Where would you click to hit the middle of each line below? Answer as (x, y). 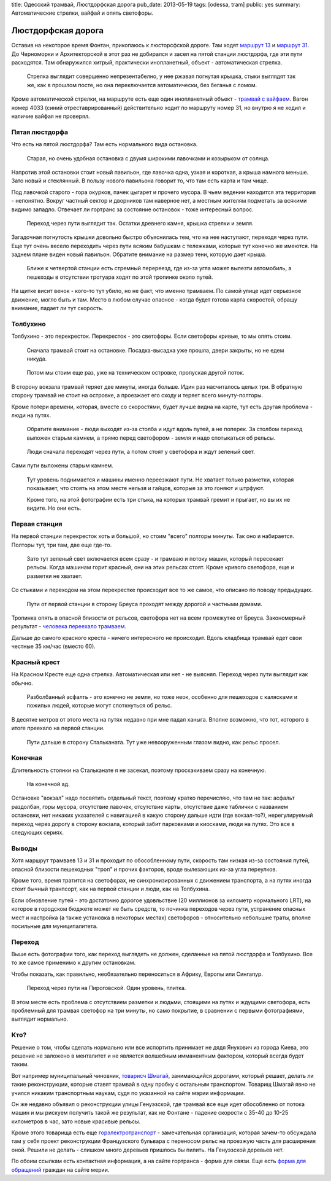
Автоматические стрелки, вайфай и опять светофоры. (82, 13)
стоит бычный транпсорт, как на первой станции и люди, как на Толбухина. (111, 889)
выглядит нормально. (40, 1019)
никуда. (37, 359)
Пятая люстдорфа (40, 132)
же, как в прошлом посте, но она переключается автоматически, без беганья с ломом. (142, 85)
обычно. (22, 683)
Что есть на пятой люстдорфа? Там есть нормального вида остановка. (105, 144)
